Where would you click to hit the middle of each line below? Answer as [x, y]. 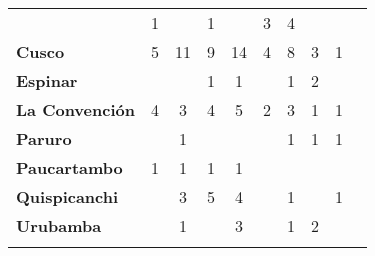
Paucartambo [69, 167]
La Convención [75, 109]
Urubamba [59, 225]
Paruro [44, 138]
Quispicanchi [67, 196]
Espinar [47, 80]
